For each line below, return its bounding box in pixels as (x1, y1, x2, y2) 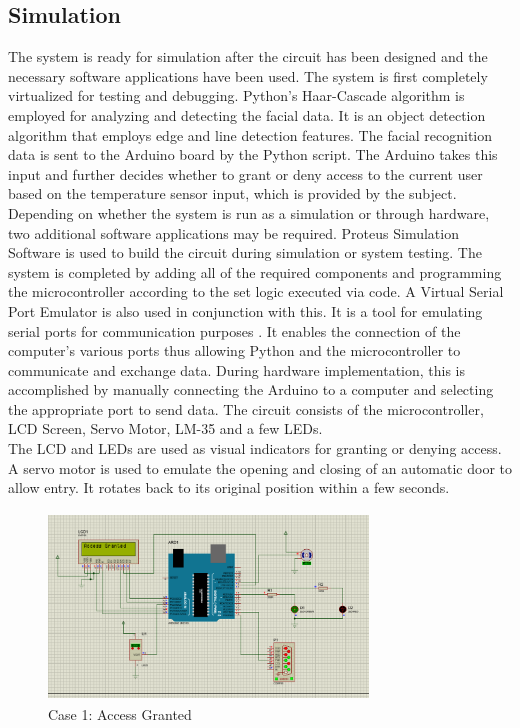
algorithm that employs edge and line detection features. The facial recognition (8, 124, 493, 145)
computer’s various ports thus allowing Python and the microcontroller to (8, 340, 461, 361)
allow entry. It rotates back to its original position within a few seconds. (8, 477, 450, 498)
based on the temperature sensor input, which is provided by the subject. (8, 183, 457, 204)
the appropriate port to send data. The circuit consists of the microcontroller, (8, 398, 484, 419)
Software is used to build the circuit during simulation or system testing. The (8, 242, 482, 263)
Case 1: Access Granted (48, 704, 192, 725)
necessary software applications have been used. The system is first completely (8, 65, 488, 86)
